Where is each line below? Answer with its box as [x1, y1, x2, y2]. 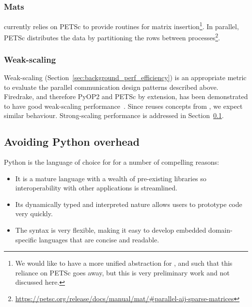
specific [15, 234, 37, 244]
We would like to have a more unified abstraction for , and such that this [15, 258, 233, 268]
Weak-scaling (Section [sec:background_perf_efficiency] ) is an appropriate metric [4, 72, 247, 82]
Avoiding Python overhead [4, 134, 140, 149]
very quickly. [15, 208, 53, 219]
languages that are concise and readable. [39, 234, 159, 244]
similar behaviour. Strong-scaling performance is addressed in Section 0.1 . [4, 110, 224, 120]
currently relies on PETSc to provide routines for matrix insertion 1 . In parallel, [4, 20, 239, 31]
